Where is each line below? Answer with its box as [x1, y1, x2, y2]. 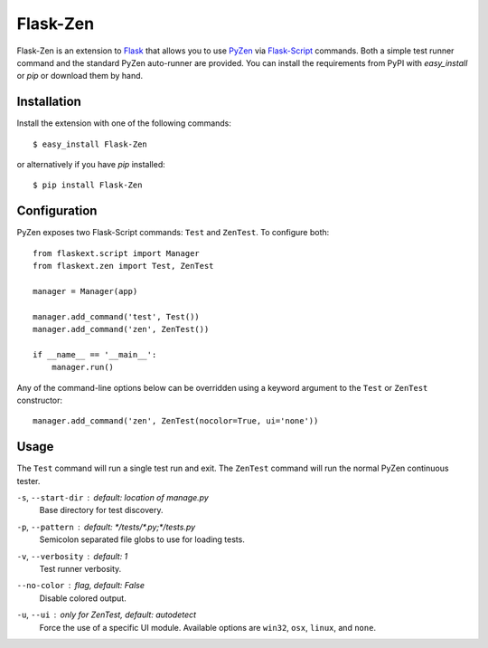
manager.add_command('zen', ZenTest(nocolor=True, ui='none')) [33, 416, 319, 426]
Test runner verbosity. [39, 564, 122, 575]
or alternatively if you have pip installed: [16, 159, 166, 170]
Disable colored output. [39, 593, 127, 604]
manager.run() [51, 362, 115, 373]
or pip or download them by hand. [16, 71, 144, 81]
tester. [16, 475, 41, 486]
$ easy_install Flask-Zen [33, 138, 148, 149]
